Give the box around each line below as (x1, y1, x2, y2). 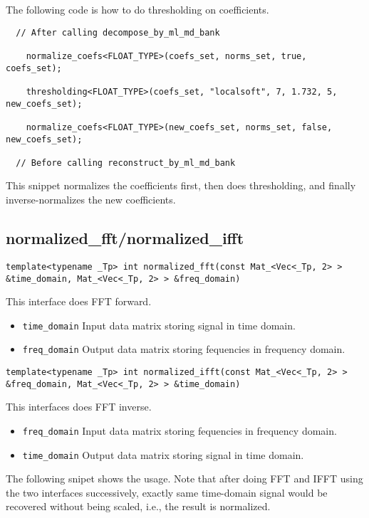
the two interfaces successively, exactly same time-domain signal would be (6, 485, 328, 499)
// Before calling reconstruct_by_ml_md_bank (16, 157, 236, 168)
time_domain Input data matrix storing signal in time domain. (22, 317, 296, 332)
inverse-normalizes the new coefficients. (6, 192, 176, 207)
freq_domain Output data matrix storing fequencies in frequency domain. (22, 342, 345, 356)
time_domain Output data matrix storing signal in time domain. (22, 447, 304, 462)
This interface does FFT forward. (6, 294, 152, 309)
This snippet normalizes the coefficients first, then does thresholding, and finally (6, 178, 356, 193)
